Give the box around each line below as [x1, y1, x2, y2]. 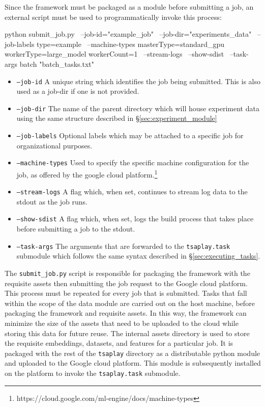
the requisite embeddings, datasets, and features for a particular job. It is [5, 338, 233, 348]
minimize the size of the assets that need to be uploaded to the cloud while [5, 318, 239, 328]
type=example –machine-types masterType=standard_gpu [37, 38, 225, 49]
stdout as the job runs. [16, 196, 87, 207]
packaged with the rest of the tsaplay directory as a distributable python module [5, 347, 260, 358]
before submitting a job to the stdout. [16, 223, 135, 234]
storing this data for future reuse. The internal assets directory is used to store [5, 327, 250, 338]
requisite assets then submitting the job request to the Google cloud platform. [5, 277, 248, 288]
